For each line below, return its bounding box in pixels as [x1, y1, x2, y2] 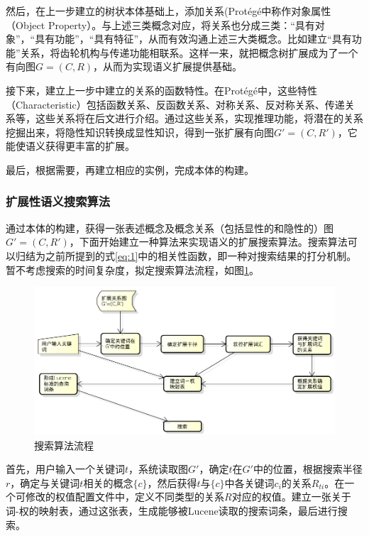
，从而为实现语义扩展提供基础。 [93, 59, 243, 74]
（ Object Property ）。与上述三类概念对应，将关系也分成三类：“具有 [6, 17, 315, 32]
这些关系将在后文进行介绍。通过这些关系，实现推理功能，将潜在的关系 [35, 111, 363, 126]
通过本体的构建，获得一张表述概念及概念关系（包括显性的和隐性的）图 [6, 220, 334, 235]
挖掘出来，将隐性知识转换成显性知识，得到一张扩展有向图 [6, 124, 274, 139]
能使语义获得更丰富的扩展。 [6, 138, 135, 153]
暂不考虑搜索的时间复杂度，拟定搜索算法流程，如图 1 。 [6, 262, 259, 277]
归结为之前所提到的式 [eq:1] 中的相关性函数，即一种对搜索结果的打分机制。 [15, 248, 357, 263]
